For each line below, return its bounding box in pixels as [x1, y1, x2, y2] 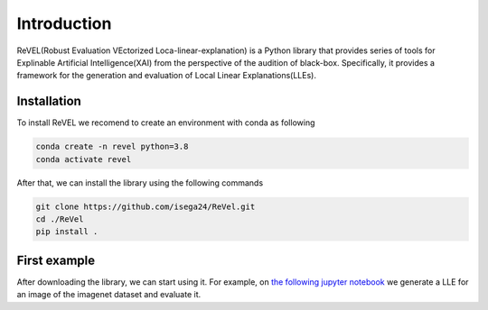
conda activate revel [35, 154, 132, 164]
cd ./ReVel [35, 214, 84, 224]
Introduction [16, 14, 112, 33]
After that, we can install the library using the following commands [16, 177, 264, 188]
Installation [16, 94, 81, 109]
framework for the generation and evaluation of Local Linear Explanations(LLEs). [16, 70, 316, 81]
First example [16, 252, 96, 268]
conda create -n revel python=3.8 [35, 141, 189, 152]
